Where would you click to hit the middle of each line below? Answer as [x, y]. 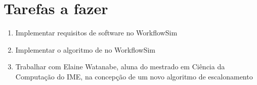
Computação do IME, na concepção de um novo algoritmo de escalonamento [134, 76]
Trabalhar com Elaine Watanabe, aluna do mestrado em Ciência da [120, 67]
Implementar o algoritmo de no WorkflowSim [85, 49]
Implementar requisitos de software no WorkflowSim [96, 33]
